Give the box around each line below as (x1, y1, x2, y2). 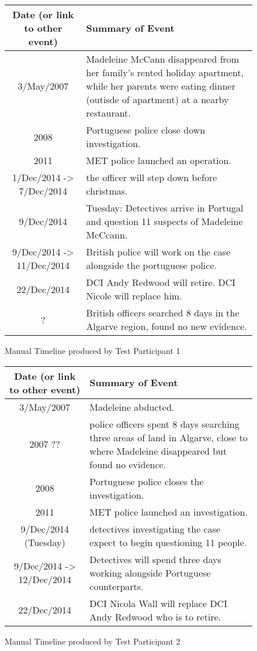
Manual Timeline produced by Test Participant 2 (5, 635, 180, 647)
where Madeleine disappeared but (89, 444, 227, 458)
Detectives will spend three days (89, 552, 221, 566)
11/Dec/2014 (16, 258, 70, 272)
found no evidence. (89, 457, 166, 471)
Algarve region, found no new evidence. (86, 319, 247, 333)
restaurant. (86, 106, 131, 120)
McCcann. (86, 228, 128, 241)
